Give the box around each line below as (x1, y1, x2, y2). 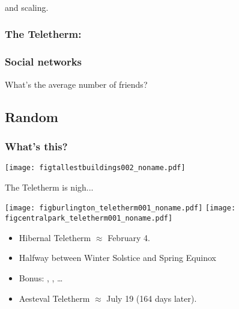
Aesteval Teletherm (19, 292, 90, 304)
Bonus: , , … (19, 271, 63, 284)
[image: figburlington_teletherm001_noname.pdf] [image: (5, 204, 236, 213)
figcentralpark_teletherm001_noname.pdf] (5, 214, 173, 223)
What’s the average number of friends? (5, 78, 148, 90)
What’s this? (5, 138, 68, 153)
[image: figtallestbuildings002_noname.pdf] (5, 164, 186, 173)
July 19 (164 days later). (106, 292, 197, 304)
